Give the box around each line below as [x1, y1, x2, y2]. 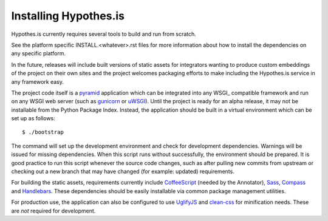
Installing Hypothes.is [11, 9, 125, 22]
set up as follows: [11, 115, 56, 122]
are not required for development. [11, 207, 96, 214]
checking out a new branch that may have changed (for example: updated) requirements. [11, 168, 235, 175]
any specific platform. [11, 50, 66, 57]
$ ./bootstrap [22, 129, 64, 136]
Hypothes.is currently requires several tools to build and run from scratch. [11, 30, 197, 38]
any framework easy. [11, 78, 64, 85]
